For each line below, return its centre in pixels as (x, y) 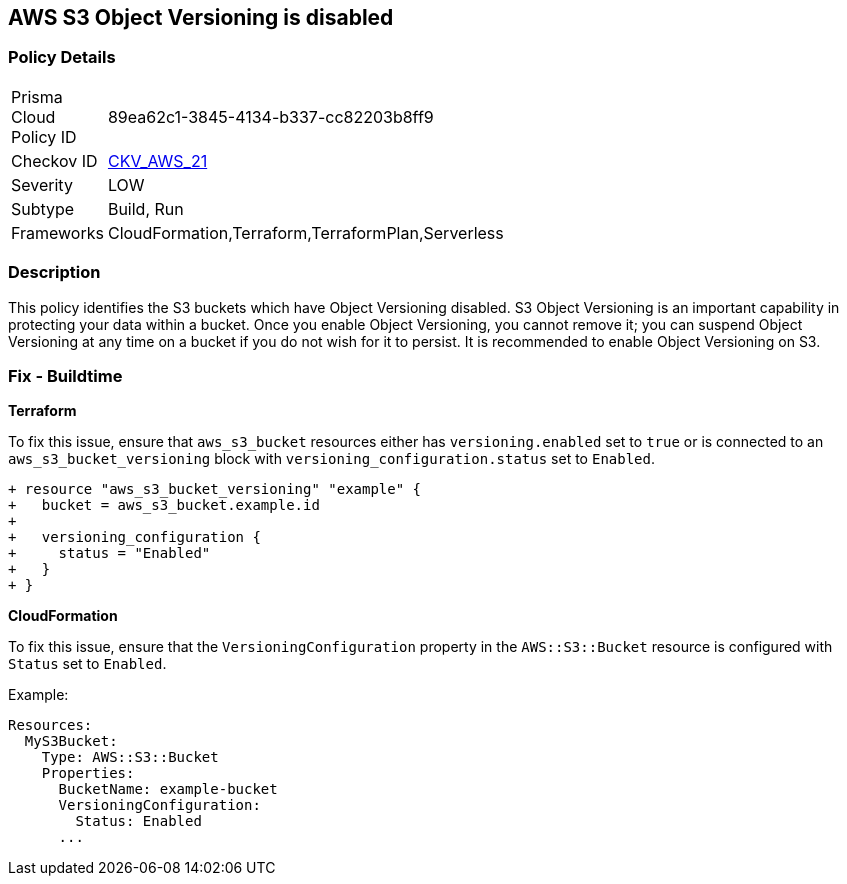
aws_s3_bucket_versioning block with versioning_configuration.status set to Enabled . (332, 459)
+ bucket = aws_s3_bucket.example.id (164, 505)
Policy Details (62, 57)
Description (54, 272)
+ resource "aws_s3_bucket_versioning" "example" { (215, 489)
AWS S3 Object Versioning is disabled (201, 17)
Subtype (43, 208)
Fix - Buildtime (65, 375)
